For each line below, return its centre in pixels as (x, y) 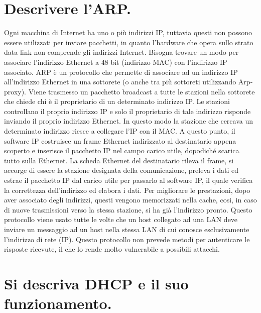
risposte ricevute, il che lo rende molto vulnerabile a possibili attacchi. (112, 249)
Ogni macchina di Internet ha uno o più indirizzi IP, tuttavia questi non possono (128, 32)
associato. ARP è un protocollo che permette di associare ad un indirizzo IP (121, 72)
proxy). (15, 91)
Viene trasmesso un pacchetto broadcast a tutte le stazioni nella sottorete (142, 91)
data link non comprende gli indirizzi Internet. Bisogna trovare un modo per (121, 52)
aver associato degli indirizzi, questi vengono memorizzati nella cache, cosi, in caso (130, 200)
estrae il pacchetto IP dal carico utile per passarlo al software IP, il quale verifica (128, 180)
